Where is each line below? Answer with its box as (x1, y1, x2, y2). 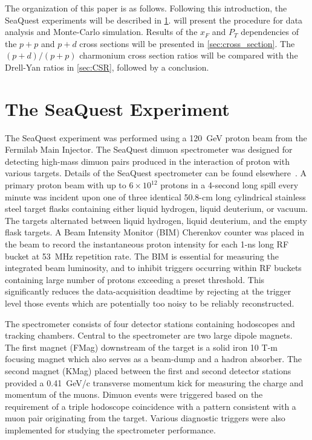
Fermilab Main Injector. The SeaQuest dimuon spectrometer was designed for (5, 143, 293, 156)
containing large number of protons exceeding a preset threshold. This (5, 273, 265, 285)
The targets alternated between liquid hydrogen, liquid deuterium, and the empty (5, 214, 307, 226)
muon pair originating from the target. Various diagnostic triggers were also (5, 412, 285, 424)
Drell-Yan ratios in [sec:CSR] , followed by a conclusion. (5, 60, 209, 73)
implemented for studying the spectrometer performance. (5, 423, 216, 436)
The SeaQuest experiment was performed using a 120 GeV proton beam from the (5, 131, 307, 144)
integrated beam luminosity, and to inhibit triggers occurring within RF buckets (5, 261, 302, 274)
